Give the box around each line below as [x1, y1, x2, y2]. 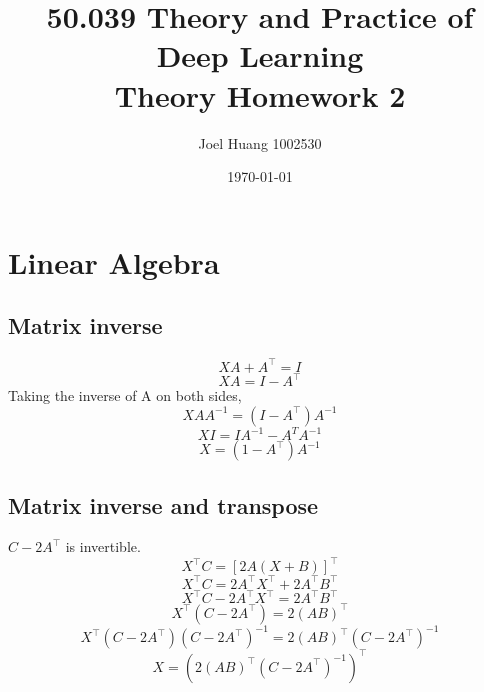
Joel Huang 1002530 [198, 132, 322, 153]
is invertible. [65, 536, 141, 557]
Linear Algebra [8, 241, 220, 282]
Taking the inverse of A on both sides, [8, 385, 242, 406]
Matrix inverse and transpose [8, 489, 319, 520]
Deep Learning [156, 35, 364, 76]
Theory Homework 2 [114, 74, 406, 115]
